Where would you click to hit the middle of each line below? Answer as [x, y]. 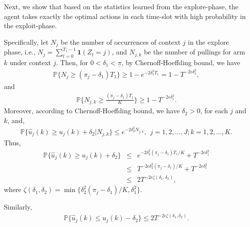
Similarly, [18, 207]
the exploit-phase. [30, 26]
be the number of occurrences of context [121, 42]
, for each [214, 111]
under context [30, 62]
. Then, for [72, 62]
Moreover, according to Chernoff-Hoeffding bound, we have [92, 111]
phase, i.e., [20, 52]
